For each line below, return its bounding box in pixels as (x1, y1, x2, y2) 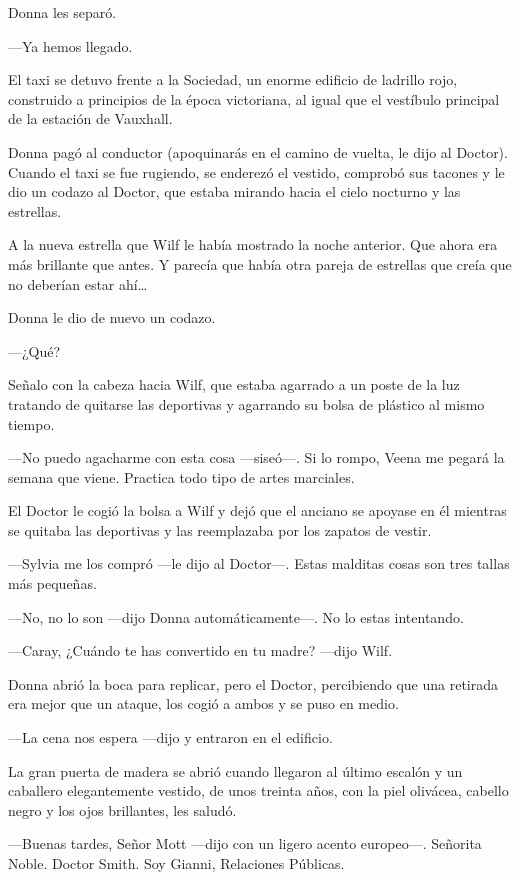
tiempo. (8, 413, 55, 434)
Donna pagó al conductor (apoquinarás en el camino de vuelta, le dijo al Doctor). (8, 141, 508, 162)
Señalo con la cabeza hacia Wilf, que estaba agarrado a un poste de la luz (8, 374, 460, 395)
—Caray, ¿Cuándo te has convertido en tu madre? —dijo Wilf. (8, 640, 393, 661)
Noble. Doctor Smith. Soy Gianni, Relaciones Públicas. (8, 853, 345, 873)
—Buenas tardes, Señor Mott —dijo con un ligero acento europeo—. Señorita (8, 833, 482, 854)
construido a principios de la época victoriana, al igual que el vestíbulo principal (8, 88, 500, 109)
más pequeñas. (8, 573, 97, 594)
